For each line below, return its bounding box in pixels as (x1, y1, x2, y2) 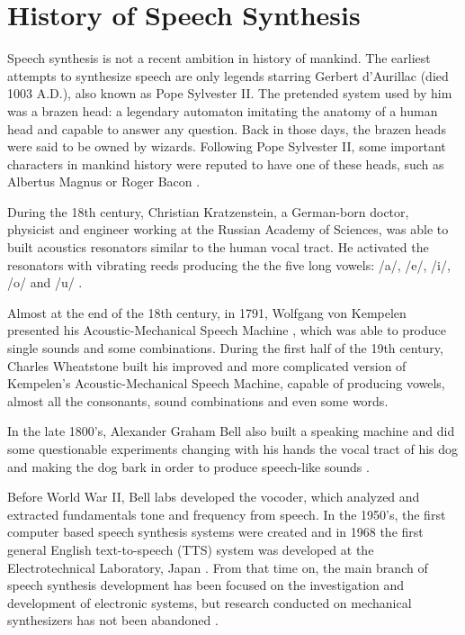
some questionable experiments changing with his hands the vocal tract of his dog (7, 440, 459, 458)
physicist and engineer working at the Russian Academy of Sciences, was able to (7, 220, 449, 239)
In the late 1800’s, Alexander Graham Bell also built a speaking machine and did (7, 422, 455, 440)
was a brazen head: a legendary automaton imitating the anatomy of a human (7, 101, 438, 120)
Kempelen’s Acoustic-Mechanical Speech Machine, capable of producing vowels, (7, 374, 445, 393)
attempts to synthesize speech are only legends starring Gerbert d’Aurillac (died (7, 66, 449, 85)
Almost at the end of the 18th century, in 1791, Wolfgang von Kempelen (7, 303, 407, 322)
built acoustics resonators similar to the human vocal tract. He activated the (7, 238, 429, 257)
